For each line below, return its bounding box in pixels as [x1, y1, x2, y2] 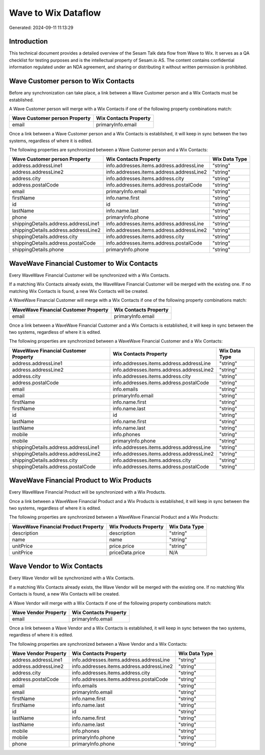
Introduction [9, 37, 48, 46]
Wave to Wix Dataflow [9, 7, 101, 18]
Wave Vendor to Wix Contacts [9, 562, 103, 570]
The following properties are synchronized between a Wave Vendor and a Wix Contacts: [9, 641, 187, 647]
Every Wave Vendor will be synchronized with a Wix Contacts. [9, 575, 135, 581]
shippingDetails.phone [12, 246, 64, 253]
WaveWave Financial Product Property [12, 523, 104, 530]
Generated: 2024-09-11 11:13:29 [9, 25, 74, 31]
